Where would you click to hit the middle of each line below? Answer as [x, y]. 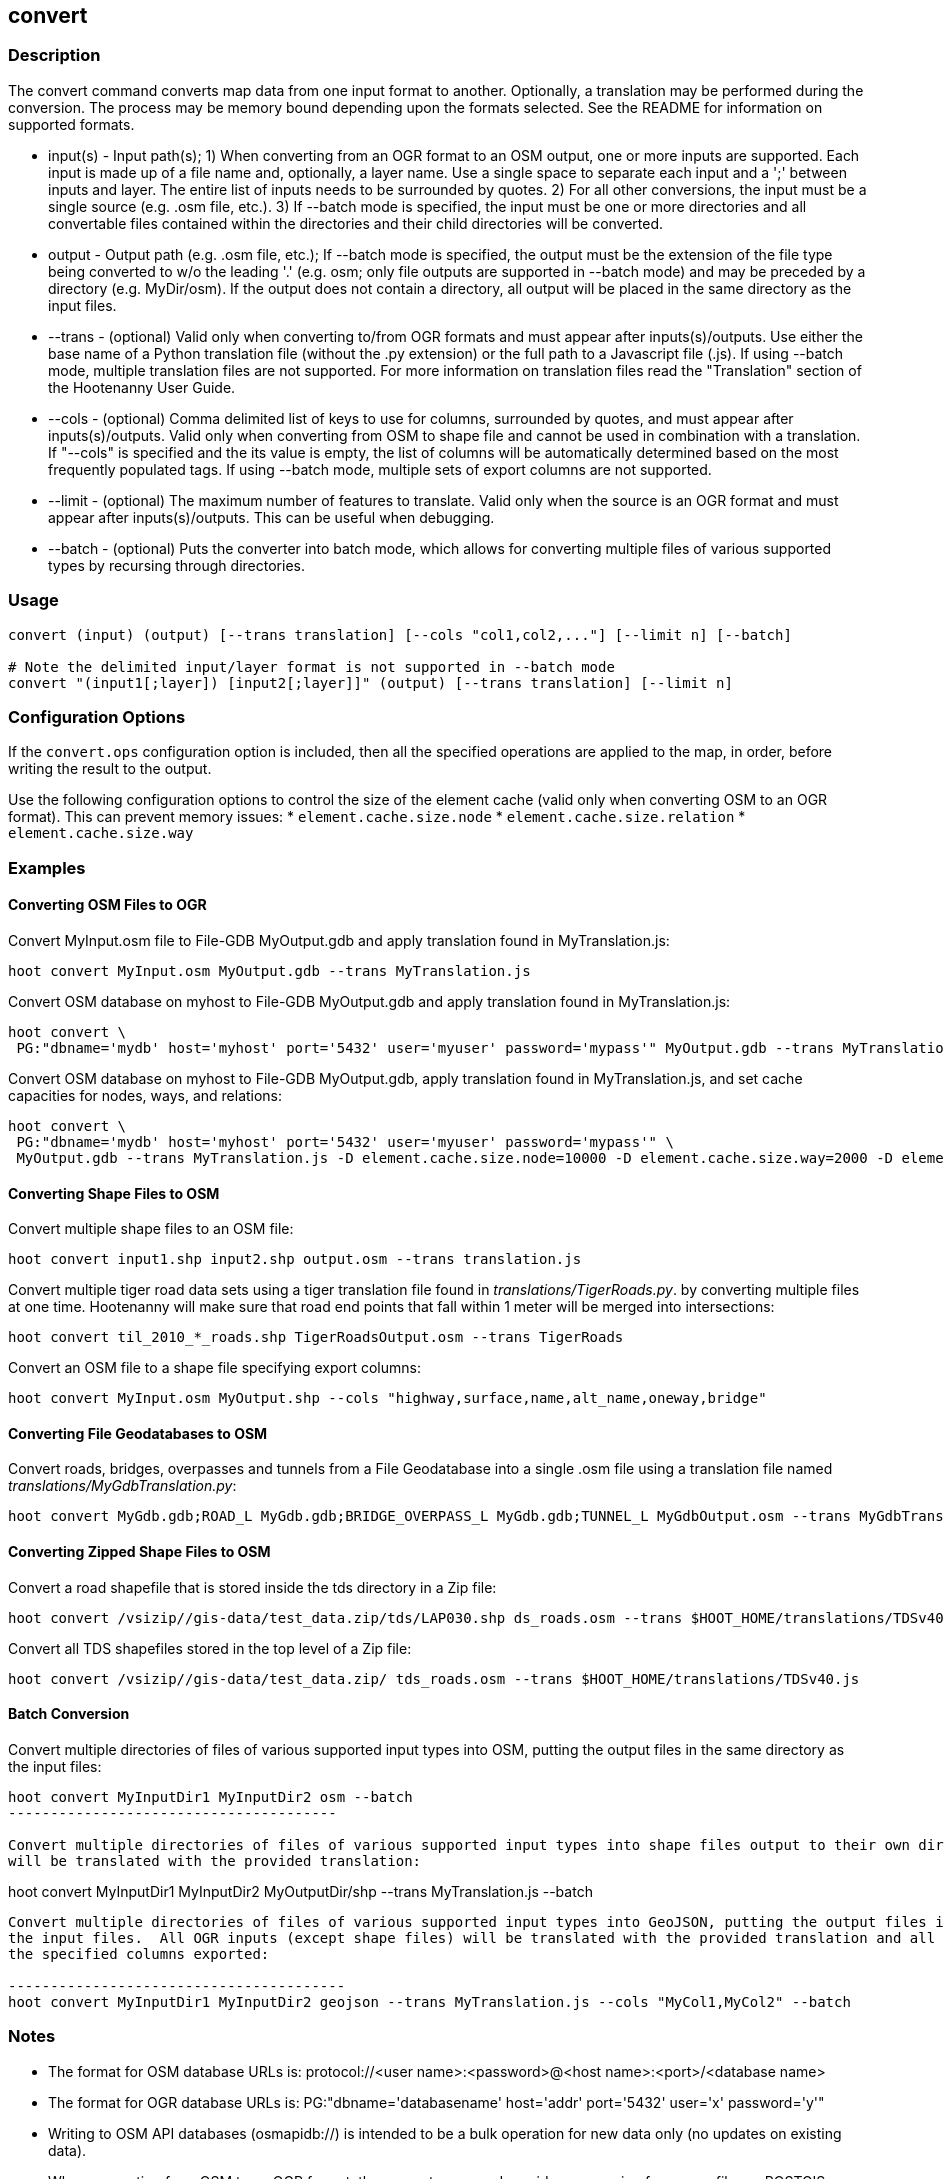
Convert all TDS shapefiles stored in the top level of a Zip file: [210, 1648]
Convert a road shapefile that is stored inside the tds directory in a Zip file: [252, 1587]
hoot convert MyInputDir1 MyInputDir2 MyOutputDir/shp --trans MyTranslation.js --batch [300, 1891]
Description [54, 55]
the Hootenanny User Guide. [142, 387]
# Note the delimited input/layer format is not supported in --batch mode [311, 666]
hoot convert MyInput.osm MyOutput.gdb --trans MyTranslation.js [269, 970]
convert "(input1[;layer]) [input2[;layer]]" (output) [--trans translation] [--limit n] [370, 682]
